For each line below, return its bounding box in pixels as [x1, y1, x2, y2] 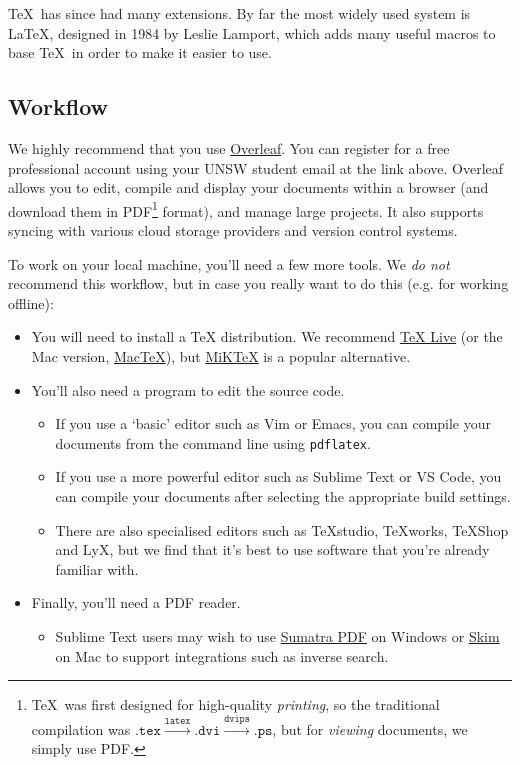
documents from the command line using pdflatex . [55, 432, 371, 453]
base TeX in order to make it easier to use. [8, 42, 272, 63]
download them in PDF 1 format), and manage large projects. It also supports [8, 197, 484, 221]
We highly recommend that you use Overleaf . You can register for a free [8, 137, 450, 158]
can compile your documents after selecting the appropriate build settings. [55, 486, 511, 507]
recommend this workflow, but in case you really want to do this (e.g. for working [8, 273, 509, 294]
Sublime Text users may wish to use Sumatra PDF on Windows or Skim [55, 625, 500, 646]
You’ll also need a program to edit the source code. [31, 379, 345, 400]
